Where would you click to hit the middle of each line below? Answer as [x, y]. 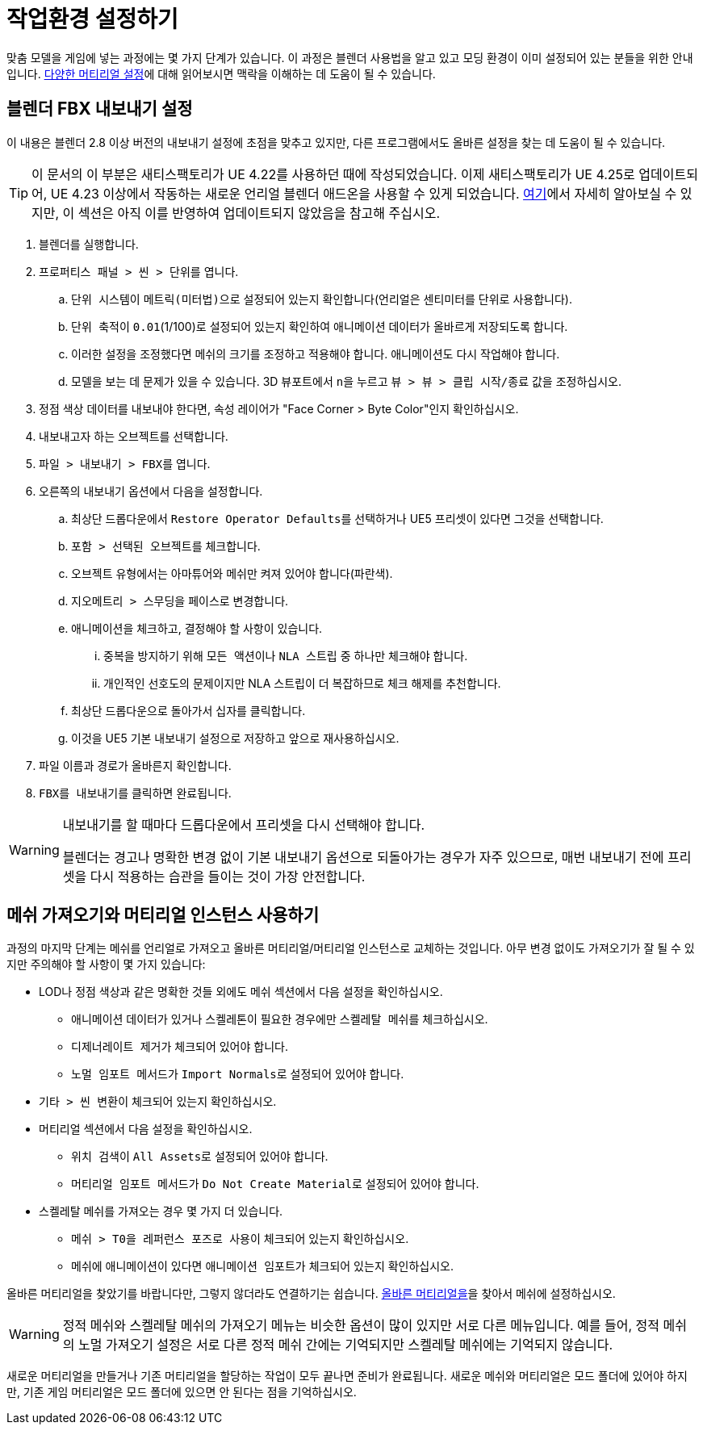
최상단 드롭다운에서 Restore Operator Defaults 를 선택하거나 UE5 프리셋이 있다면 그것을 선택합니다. [337, 518]
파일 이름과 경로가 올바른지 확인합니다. [135, 765]
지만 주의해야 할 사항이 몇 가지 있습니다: [106, 964]
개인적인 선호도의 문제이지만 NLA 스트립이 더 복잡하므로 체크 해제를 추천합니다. [302, 683]
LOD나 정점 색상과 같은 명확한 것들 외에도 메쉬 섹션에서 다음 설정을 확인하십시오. [241, 992]
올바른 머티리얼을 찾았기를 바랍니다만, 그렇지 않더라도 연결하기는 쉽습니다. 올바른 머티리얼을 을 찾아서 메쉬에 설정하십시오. [311, 1294]
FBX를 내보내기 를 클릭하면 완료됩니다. [135, 793]
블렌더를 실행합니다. [89, 244]
